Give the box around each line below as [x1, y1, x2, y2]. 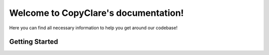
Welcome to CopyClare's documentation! [9, 7, 184, 18]
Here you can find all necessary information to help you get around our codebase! [9, 25, 178, 31]
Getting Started [9, 38, 58, 46]
